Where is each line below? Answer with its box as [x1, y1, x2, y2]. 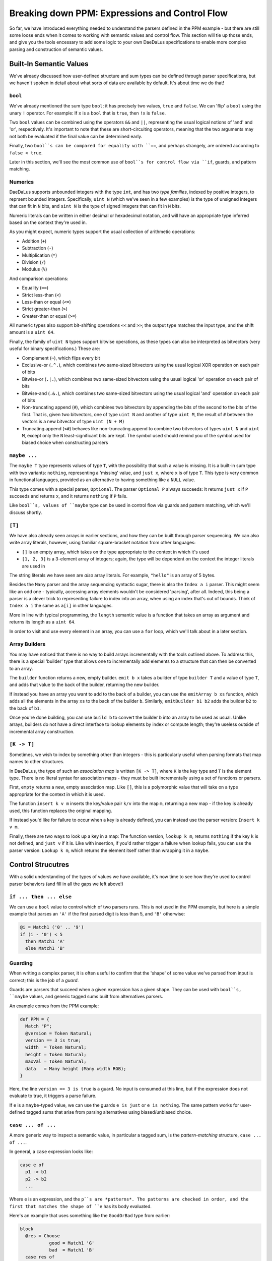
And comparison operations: [9, 275, 69, 281]
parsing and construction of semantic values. [9, 46, 103, 52]
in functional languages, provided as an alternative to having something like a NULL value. [9, 477, 195, 483]
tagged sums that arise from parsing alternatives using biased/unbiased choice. [26, 1109, 192, 1115]
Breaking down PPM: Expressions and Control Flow [9, 8, 228, 19]
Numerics [9, 179, 34, 186]
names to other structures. [9, 759, 65, 765]
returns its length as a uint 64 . [9, 619, 76, 625]
